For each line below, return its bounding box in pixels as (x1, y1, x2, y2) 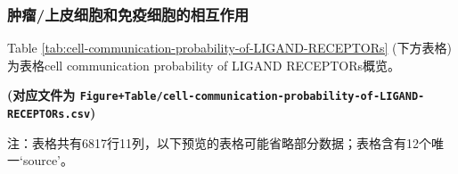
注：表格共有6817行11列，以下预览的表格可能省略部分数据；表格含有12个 (7, 133, 431, 152)
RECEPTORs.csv (7, 108, 91, 121)
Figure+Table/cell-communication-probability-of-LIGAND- (79, 90, 425, 104)
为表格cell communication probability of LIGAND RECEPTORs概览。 (7, 55, 401, 74)
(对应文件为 (7, 86, 76, 104)
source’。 (22, 151, 74, 170)
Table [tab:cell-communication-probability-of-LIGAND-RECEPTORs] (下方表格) (7, 38, 453, 57)
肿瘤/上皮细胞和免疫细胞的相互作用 (7, 3, 249, 25)
